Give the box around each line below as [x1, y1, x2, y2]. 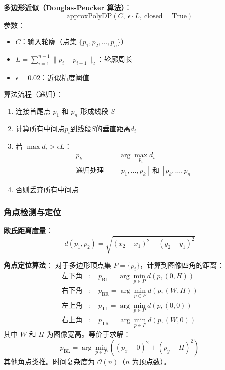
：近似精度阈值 [40, 72, 90, 82]
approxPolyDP [66, 12, 112, 20]
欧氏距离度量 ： [4, 225, 53, 236]
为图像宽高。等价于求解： [46, 329, 131, 339]
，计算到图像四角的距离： [140, 260, 224, 270]
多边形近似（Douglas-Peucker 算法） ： [4, 2, 132, 12]
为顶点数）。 [132, 356, 171, 366]
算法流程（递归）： [4, 89, 63, 99]
